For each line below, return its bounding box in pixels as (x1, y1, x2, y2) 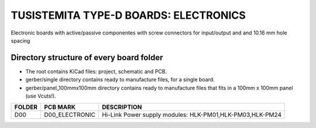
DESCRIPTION (101, 103, 142, 111)
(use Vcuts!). (25, 92, 57, 99)
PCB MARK (44, 103, 76, 111)
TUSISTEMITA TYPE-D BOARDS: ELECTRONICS (11, 9, 246, 22)
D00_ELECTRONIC (44, 111, 96, 119)
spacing (11, 37, 30, 44)
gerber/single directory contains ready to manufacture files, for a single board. (25, 76, 215, 83)
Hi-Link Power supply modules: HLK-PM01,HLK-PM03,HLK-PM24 (101, 111, 282, 119)
